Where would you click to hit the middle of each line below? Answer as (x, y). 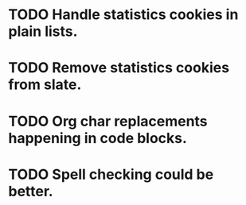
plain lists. (43, 31)
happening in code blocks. (98, 138)
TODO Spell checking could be (111, 174)
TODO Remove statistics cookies (119, 68)
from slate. (45, 85)
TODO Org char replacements (108, 121)
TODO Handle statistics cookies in (123, 15)
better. (31, 191)
